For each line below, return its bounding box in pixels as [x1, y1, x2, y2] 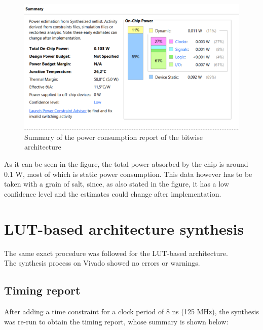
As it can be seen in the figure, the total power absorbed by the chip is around [4, 159, 248, 169]
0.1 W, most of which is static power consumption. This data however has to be [4, 168, 252, 179]
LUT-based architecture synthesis [4, 218, 244, 239]
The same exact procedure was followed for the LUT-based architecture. [4, 247, 228, 258]
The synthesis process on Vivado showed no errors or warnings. [4, 258, 200, 268]
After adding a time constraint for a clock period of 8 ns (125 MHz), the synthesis [4, 306, 259, 316]
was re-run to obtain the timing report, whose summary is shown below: [4, 316, 229, 326]
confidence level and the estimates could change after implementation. [4, 188, 221, 199]
